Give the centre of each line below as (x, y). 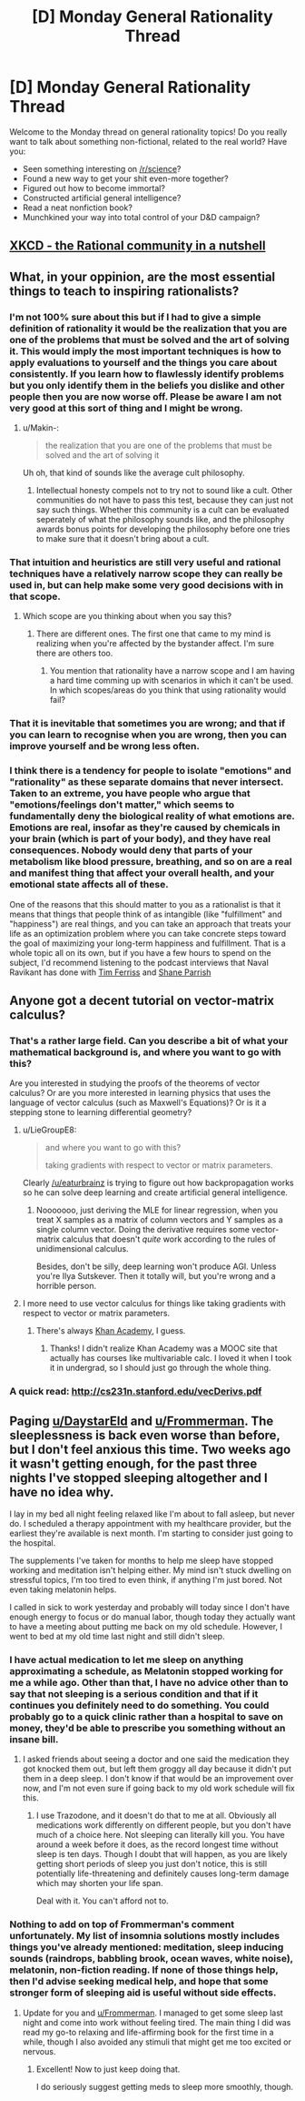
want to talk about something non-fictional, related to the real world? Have (148, 141)
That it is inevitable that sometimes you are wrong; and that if (148, 724)
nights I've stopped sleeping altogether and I (138, 1478)
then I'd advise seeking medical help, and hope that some (139, 1982)
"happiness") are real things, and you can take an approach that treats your (151, 924)
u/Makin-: (40, 428)
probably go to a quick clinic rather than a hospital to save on (147, 1716)
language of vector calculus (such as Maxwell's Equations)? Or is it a (138, 1102)
